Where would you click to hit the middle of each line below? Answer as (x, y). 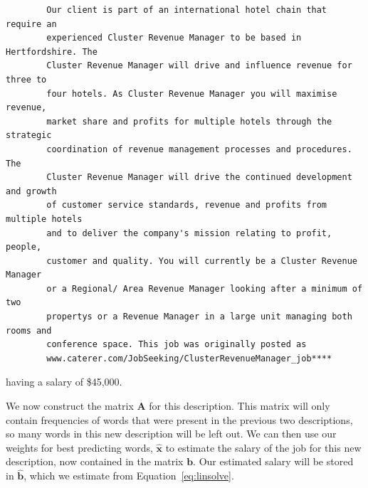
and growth (31, 191)
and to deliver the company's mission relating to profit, (189, 233)
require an (31, 24)
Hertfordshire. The (52, 52)
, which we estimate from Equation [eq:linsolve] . (129, 476)
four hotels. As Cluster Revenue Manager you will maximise (192, 94)
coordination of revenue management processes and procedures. (199, 149)
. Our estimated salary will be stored (273, 461)
